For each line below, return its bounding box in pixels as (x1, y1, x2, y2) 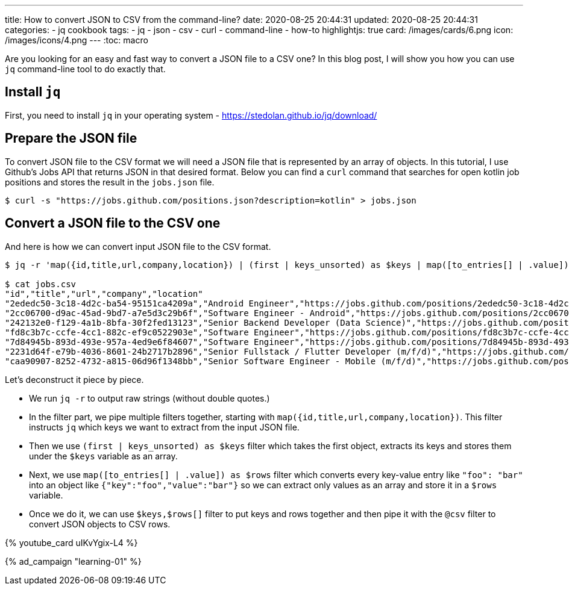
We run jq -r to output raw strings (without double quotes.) (29, 393, 270, 403)
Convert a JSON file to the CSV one (5, 216, 221, 231)
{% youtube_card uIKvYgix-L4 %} (5, 537, 138, 548)
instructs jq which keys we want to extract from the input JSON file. (29, 421, 300, 432)
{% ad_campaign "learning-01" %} (5, 556, 142, 567)
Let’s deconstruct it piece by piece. (5, 374, 144, 385)
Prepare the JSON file (5, 131, 137, 146)
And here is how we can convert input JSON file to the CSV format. (5, 241, 271, 252)
